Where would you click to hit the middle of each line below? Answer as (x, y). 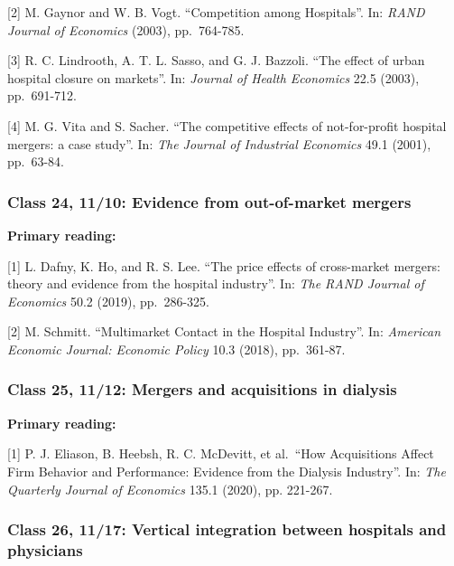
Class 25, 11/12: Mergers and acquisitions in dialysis (202, 389)
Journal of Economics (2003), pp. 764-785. (126, 29)
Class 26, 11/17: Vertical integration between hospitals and (227, 529)
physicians (45, 549)
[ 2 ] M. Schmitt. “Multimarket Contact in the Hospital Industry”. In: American (224, 331)
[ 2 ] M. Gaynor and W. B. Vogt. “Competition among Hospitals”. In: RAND (216, 12)
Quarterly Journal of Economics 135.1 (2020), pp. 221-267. (170, 489)
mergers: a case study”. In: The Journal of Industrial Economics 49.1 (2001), (219, 143)
